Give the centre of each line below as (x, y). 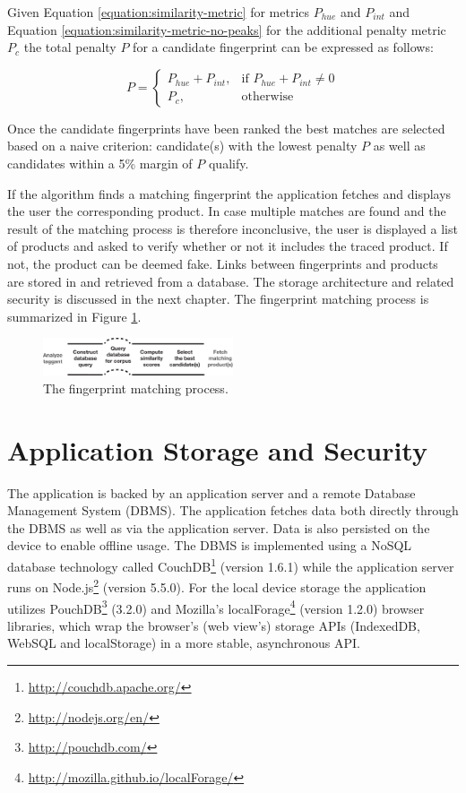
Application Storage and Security (217, 449)
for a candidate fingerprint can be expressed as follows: (283, 47)
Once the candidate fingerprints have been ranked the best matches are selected (226, 128)
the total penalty (70, 47)
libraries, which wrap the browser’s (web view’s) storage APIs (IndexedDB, (214, 625)
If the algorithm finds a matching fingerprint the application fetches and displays (229, 193)
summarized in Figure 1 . (74, 316)
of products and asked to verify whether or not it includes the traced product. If (228, 246)
